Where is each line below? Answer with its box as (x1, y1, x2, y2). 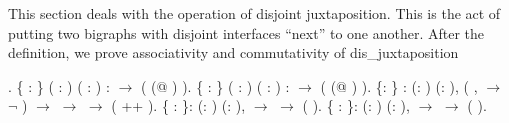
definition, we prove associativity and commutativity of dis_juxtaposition (8, 42, 459, 63)
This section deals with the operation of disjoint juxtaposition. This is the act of (8, 3, 501, 23)
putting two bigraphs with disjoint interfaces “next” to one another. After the (8, 22, 485, 43)
